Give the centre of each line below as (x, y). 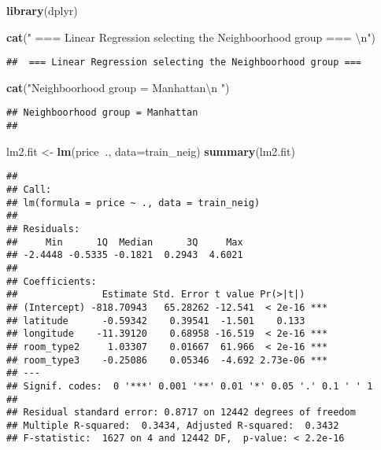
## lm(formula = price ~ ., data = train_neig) (133, 203)
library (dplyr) (42, 10)
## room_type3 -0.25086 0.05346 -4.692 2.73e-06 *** (167, 360)
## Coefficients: (52, 281)
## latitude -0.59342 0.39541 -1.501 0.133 (156, 321)
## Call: (29, 190)
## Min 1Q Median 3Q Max (125, 242)
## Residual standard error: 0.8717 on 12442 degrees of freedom (181, 413)
